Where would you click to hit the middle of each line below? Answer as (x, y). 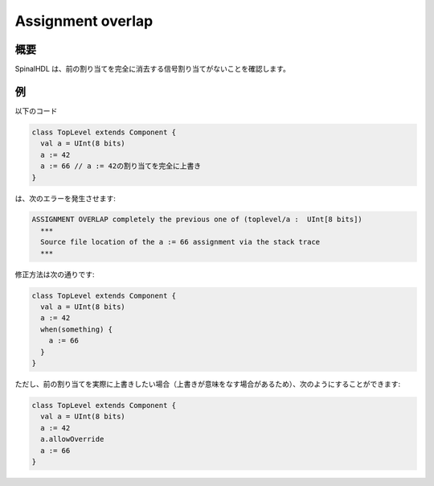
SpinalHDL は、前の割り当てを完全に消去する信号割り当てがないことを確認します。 (153, 69)
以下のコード (36, 111)
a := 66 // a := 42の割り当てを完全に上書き (121, 166)
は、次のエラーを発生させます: (66, 198)
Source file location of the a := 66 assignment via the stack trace (180, 242)
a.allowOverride (72, 439)
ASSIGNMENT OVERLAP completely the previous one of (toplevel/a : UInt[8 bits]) (197, 220)
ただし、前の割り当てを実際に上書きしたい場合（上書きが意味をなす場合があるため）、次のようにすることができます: (208, 384)
